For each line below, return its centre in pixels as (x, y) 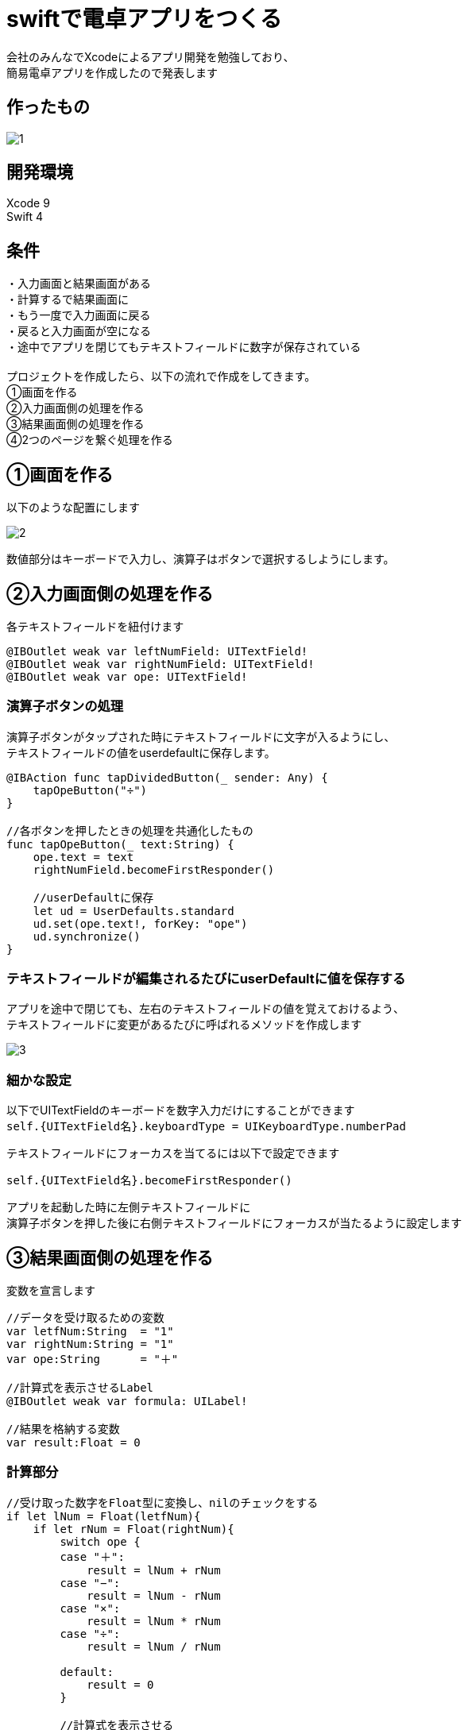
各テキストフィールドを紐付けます (95, 626)
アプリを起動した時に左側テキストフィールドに (129, 1207)
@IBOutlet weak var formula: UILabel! (127, 1402)
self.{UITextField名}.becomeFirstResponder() (149, 1181)
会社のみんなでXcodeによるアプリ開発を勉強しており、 (151, 56)
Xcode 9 (28, 203)
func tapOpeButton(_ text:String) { (120, 844)
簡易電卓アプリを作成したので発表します (112, 72)
